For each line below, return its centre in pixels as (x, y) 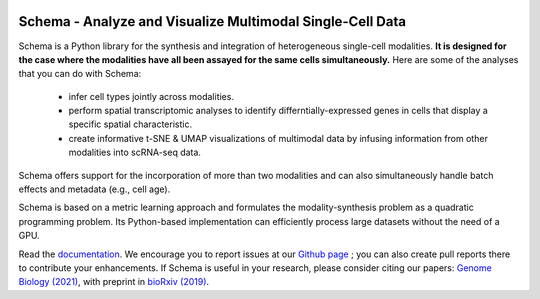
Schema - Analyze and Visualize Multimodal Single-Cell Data (212, 21)
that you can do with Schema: (80, 74)
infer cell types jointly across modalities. (151, 96)
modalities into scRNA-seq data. (135, 152)
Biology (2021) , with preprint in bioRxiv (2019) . (114, 282)
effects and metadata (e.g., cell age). (94, 189)
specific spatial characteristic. (130, 124)
